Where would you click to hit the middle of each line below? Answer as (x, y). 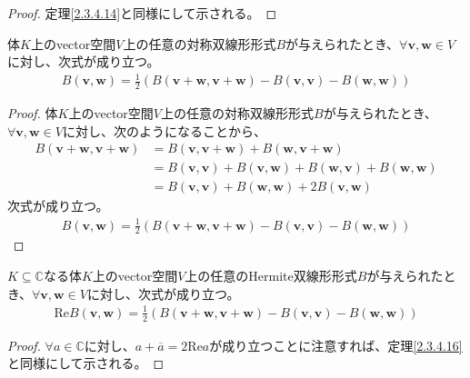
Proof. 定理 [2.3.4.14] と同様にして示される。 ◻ (142, 13)
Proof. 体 (33, 113)
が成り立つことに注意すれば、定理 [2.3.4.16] (336, 345)
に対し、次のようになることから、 (164, 130)
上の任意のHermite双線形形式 (271, 275)
